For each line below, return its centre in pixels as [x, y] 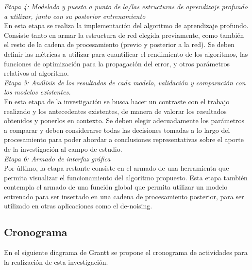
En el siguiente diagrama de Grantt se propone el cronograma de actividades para [126, 252]
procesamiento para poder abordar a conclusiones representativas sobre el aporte [124, 139]
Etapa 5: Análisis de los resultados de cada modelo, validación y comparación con [125, 82]
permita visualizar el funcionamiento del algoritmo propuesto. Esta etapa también [126, 177]
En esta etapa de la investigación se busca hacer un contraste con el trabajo [117, 101]
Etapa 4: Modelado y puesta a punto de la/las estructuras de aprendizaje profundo [126, 6]
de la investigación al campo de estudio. [63, 149]
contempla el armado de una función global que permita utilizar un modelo [116, 187]
